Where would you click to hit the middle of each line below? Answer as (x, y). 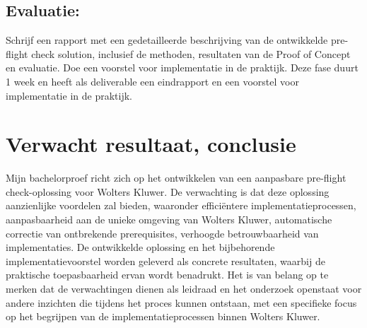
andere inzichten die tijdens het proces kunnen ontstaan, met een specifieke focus (181, 302)
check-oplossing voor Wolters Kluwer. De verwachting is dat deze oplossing (168, 191)
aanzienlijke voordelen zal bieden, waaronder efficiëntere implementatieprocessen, (181, 205)
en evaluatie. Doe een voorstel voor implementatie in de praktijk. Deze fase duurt (182, 68)
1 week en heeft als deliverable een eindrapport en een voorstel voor (152, 81)
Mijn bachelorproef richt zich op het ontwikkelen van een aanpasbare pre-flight (176, 178)
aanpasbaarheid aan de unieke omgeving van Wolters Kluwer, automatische (169, 219)
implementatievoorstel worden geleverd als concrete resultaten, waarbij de (165, 260)
